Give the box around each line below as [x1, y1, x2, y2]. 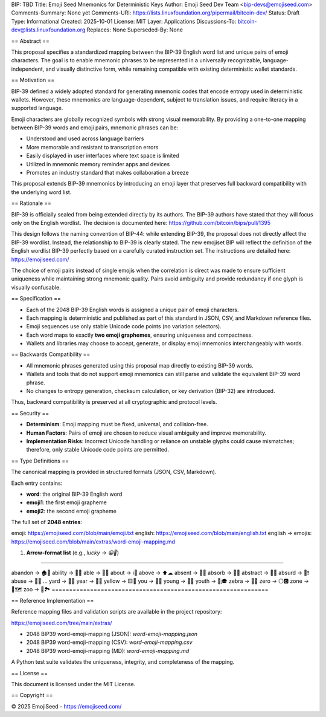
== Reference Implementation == [11, 597, 94, 604]
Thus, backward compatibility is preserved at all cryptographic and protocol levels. [11, 398, 217, 406]
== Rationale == [11, 200, 51, 207]
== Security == [11, 409, 50, 417]
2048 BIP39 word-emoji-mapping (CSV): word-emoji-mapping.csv [26, 638, 193, 646]
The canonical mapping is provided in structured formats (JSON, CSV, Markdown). [11, 469, 217, 476]
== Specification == [11, 295, 62, 302]
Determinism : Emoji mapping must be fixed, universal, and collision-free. [26, 421, 208, 428]
